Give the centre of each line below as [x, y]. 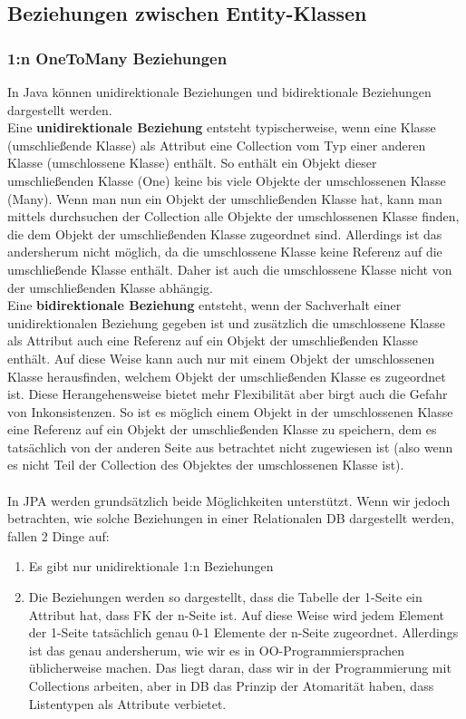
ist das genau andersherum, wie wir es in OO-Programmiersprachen [217, 650]
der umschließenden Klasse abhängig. [110, 287]
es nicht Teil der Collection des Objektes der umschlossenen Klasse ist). [206, 465]
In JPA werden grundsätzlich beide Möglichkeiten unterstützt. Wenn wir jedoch [229, 500]
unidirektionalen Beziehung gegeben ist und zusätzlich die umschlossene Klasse [226, 322]
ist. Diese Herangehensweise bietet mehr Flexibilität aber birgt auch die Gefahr [228, 394]
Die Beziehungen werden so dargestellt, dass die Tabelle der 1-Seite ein [225, 597]
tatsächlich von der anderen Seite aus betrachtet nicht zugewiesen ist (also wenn [230, 447]
